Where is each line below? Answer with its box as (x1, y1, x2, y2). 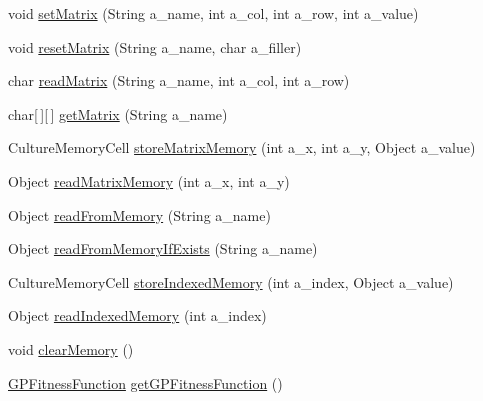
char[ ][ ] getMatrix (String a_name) (8, 103, 228, 124)
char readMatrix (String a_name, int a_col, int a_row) (8, 70, 350, 91)
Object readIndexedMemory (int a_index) (8, 305, 267, 326)
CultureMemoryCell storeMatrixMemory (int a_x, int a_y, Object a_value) (8, 137, 476, 158)
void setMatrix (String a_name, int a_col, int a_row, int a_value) (8, 3, 419, 23)
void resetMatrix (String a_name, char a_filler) (8, 36, 302, 57)
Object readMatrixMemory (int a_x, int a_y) (8, 170, 290, 191)
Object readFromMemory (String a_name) (8, 204, 271, 225)
